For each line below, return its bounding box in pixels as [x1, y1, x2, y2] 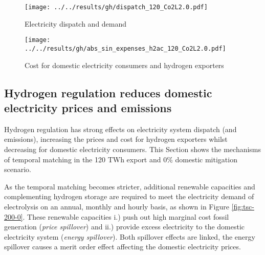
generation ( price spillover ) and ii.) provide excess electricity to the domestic [4, 221, 245, 232]
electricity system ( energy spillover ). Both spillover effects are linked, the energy [4, 231, 255, 242]
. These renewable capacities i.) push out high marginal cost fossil [23, 211, 229, 222]
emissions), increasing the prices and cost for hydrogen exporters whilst [4, 134, 228, 144]
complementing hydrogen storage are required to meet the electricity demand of [4, 191, 254, 202]
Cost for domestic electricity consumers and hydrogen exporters [25, 59, 224, 70]
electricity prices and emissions [4, 99, 172, 115]
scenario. [4, 164, 32, 175]
